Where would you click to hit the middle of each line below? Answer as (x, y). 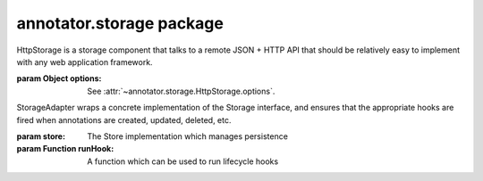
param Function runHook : (65, 149)
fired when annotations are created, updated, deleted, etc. (124, 119)
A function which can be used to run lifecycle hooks (183, 161)
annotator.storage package (120, 23)
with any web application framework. (85, 62)
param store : (41, 136)
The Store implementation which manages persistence (187, 136)
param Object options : (59, 78)
